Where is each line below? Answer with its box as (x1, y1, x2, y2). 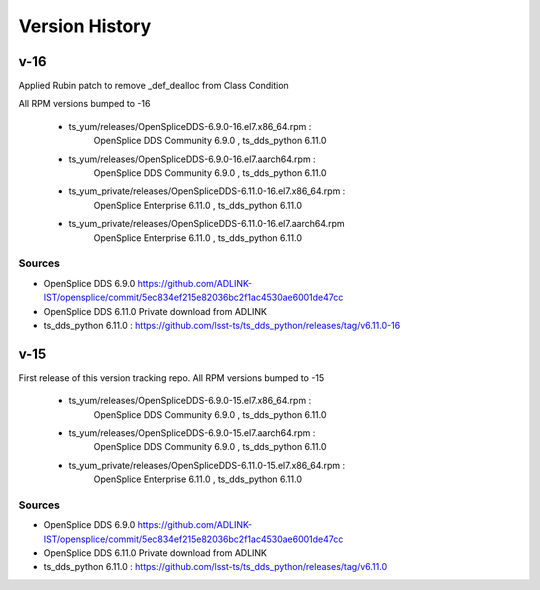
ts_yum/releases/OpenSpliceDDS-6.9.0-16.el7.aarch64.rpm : (68, 153, 316, 165)
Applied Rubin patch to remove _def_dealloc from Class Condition (18, 80, 289, 92)
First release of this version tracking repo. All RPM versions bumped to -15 (18, 371, 325, 384)
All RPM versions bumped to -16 (18, 98, 151, 110)
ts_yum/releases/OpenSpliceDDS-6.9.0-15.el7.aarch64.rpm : (68, 426, 316, 439)
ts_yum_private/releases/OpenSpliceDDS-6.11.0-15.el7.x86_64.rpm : (68, 459, 346, 471)
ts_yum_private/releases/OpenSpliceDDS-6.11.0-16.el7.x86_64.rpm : (68, 185, 346, 197)
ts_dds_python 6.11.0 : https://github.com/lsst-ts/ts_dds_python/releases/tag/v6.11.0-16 (43, 319, 401, 331)
